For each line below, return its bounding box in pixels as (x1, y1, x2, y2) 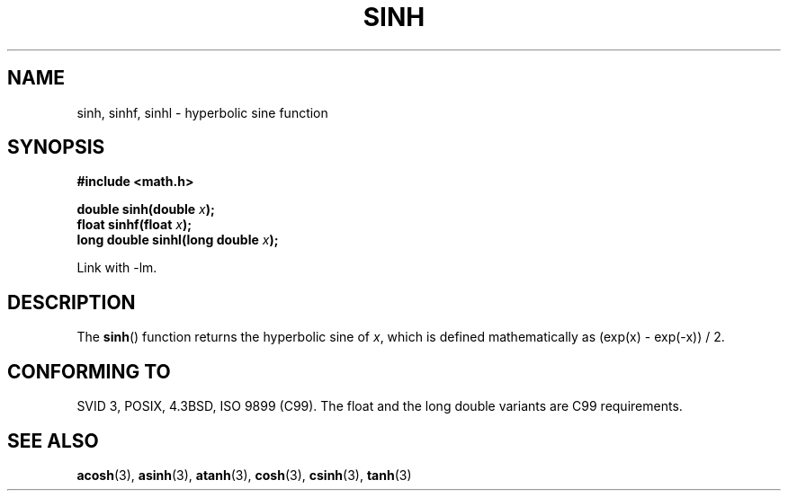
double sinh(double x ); (76, 201, 215, 218)
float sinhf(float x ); (76, 217, 192, 233)
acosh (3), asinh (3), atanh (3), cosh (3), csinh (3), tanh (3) (76, 467, 412, 483)
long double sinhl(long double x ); (76, 232, 279, 248)
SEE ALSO (7, 429, 99, 452)
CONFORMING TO (7, 360, 171, 383)
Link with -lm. (76, 260, 157, 276)
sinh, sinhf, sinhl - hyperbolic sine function (76, 104, 328, 120)
